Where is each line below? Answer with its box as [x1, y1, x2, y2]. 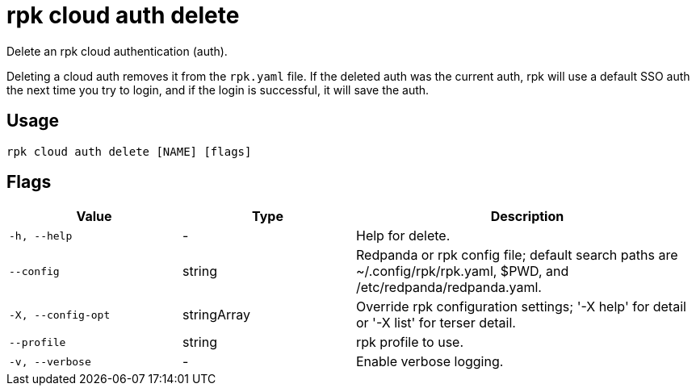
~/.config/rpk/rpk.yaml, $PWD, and [356, 263, 569, 280]
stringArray [182, 307, 251, 323]
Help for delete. [356, 227, 451, 244]
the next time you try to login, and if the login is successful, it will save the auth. [6, 82, 430, 97]
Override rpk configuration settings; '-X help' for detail [356, 298, 686, 315]
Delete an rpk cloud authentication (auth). [6, 44, 228, 58]
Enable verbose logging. [356, 353, 504, 370]
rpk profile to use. [356, 334, 464, 351]
